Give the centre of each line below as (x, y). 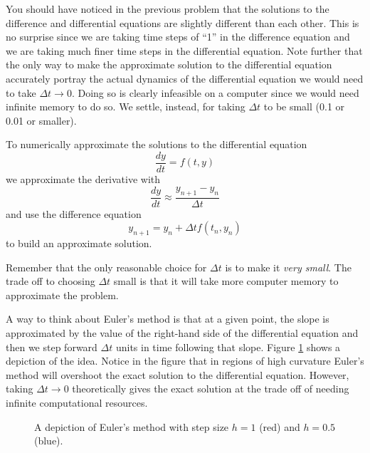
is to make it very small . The (288, 267)
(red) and (280, 426)
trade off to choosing (51, 281)
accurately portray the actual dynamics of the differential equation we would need (185, 78)
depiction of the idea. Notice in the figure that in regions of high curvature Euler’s (185, 361)
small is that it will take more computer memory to (226, 281)
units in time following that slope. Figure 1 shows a (228, 347)
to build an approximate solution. (79, 243)
